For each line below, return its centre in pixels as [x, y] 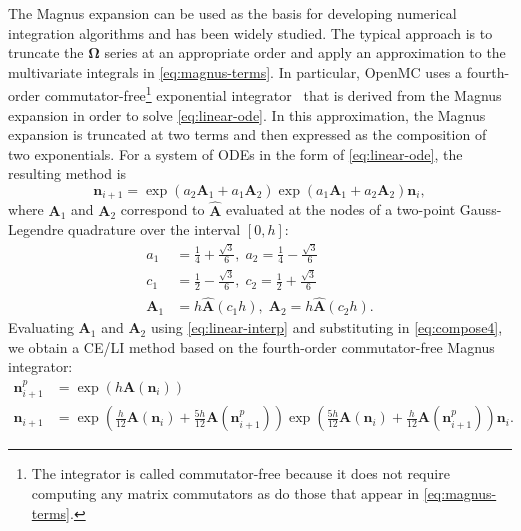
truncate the [46, 52]
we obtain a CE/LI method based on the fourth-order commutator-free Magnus [251, 346]
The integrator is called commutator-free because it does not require [240, 473]
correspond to [162, 209]
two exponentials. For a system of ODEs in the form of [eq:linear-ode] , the [235, 153]
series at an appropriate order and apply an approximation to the [305, 52]
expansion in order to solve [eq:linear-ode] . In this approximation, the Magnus [247, 114]
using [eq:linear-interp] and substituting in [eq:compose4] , [326, 327]
